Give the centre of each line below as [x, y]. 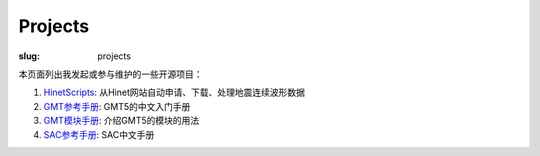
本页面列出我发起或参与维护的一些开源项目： [110, 74]
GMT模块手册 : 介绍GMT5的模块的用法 [121, 121]
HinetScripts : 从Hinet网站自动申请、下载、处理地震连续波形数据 [174, 92]
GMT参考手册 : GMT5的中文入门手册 [117, 106]
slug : [29, 56]
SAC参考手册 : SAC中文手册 [99, 134]
